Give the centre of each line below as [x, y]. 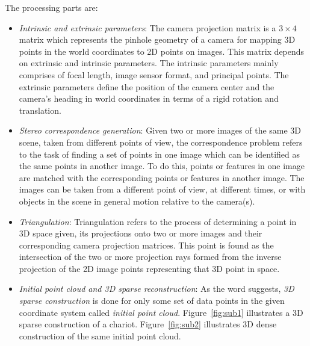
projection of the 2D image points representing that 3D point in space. [149, 268]
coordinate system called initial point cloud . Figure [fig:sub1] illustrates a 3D [161, 312]
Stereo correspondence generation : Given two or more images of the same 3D [160, 130]
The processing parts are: [51, 7]
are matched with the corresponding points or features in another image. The [162, 177]
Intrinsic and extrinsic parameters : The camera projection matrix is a [147, 27]
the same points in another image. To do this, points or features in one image [162, 166]
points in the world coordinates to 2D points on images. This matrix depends [162, 51]
